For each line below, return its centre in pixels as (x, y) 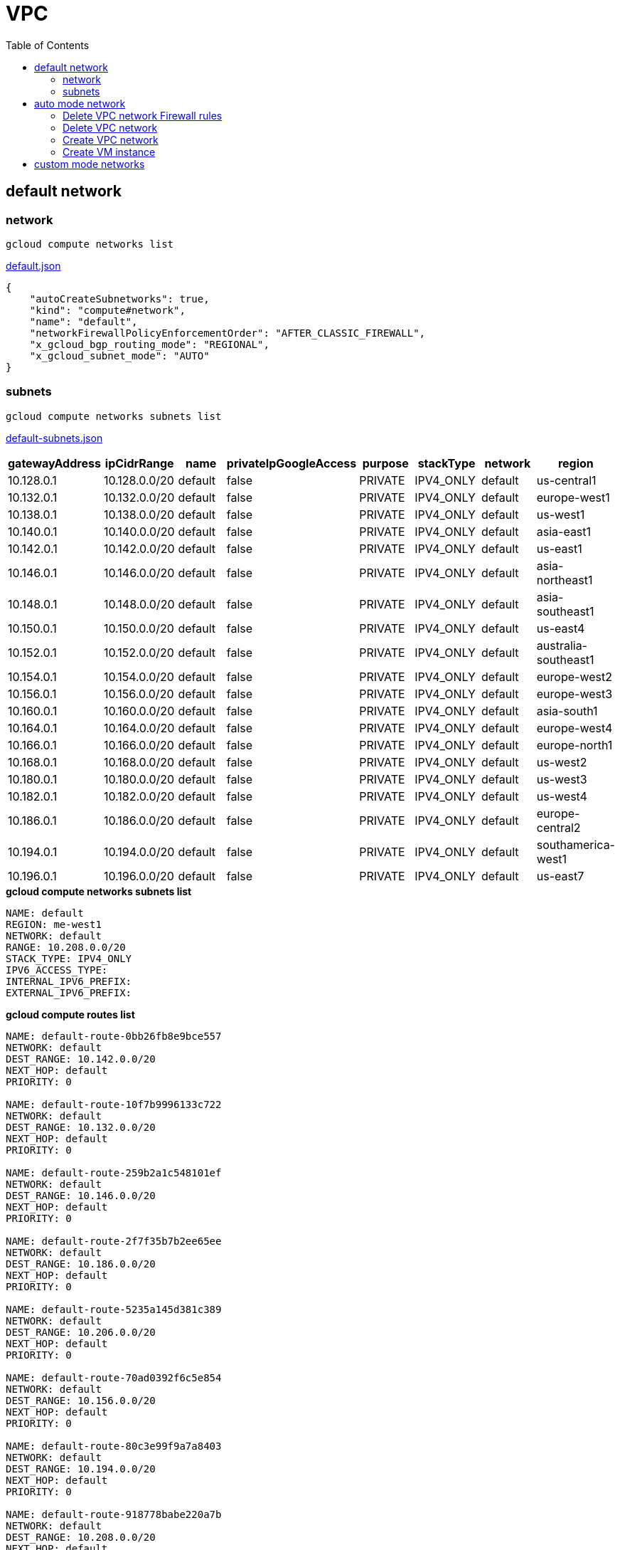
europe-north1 (574, 745)
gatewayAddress (54, 463)
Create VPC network (111, 139)
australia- (562, 645)
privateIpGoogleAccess (292, 463)
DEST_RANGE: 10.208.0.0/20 (81, 1537)
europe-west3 (574, 694)
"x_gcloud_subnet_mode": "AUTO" (119, 355)
